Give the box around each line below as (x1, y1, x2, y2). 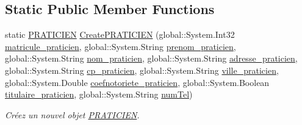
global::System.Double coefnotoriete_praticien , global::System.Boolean (5, 76, 270, 88)
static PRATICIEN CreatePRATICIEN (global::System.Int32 (5, 28, 235, 41)
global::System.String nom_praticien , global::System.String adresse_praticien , (5, 52, 298, 65)
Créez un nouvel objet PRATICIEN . (5, 108, 140, 121)
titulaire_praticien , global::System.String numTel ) (5, 88, 193, 101)
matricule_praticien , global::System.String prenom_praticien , (5, 40, 236, 52)
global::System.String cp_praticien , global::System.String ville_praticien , (5, 63, 279, 76)
